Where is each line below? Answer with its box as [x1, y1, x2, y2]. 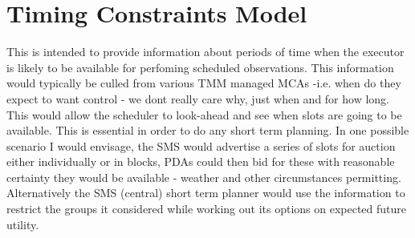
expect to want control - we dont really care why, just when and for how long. [6, 90, 389, 107]
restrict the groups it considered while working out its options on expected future [6, 200, 407, 217]
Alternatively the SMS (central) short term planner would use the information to [6, 184, 405, 201]
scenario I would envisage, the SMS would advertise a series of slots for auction [6, 137, 396, 154]
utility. [6, 216, 39, 232]
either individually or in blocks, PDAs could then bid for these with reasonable [6, 153, 395, 170]
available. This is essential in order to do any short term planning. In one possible [6, 122, 409, 139]
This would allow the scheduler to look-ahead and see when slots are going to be [6, 106, 402, 123]
